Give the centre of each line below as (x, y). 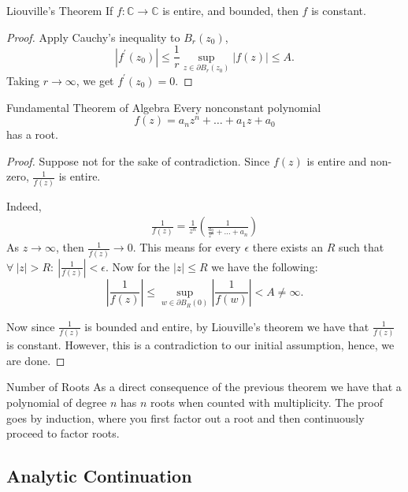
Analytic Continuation (99, 476)
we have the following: (265, 266)
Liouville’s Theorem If (60, 10)
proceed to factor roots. (63, 433)
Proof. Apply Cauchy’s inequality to (93, 37)
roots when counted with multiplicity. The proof (266, 402)
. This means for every (187, 247)
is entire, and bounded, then (230, 10)
